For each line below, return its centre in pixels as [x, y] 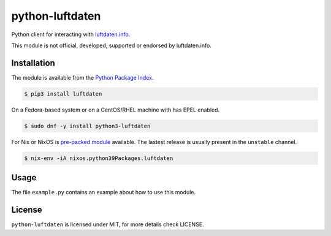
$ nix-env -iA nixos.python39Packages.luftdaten [99, 158]
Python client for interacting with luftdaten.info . [71, 34]
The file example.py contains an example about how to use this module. [104, 192]
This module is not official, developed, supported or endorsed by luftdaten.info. [111, 45]
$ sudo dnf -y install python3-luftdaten [87, 126]
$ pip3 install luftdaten [63, 94]
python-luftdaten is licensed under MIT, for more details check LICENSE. [108, 224]
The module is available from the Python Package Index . [82, 77]
